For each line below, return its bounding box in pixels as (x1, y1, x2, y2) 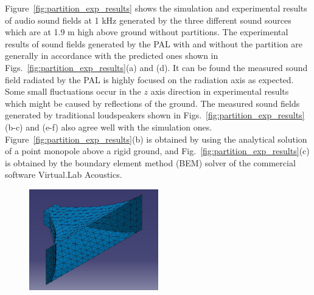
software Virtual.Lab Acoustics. (5, 168, 122, 181)
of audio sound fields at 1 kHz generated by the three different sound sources (5, 13, 291, 26)
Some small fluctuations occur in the (5, 85, 141, 98)
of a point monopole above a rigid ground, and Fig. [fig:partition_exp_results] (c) (5, 144, 310, 157)
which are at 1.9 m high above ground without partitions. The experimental (5, 25, 288, 38)
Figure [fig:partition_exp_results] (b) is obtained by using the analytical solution (5, 132, 307, 145)
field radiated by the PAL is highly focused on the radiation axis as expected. (5, 73, 294, 86)
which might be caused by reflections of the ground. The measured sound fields (5, 97, 300, 109)
